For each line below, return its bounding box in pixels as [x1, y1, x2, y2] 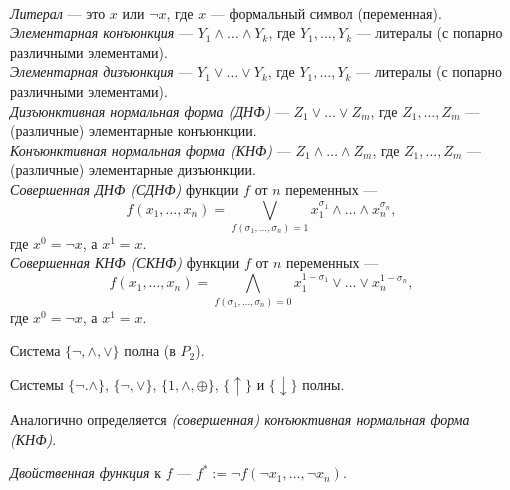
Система [10, 340, 61, 361]
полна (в [124, 340, 176, 361]
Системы [10, 373, 64, 394]
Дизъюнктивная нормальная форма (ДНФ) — [10, 100, 289, 121]
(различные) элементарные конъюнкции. [10, 120, 257, 141]
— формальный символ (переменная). [210, 2, 442, 23]
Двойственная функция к [10, 462, 161, 483]
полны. [302, 373, 345, 394]
